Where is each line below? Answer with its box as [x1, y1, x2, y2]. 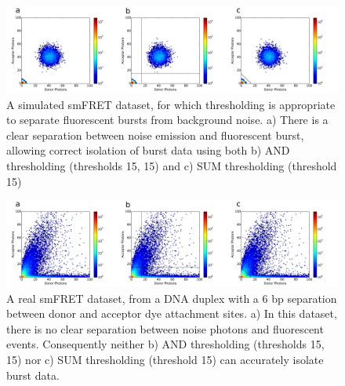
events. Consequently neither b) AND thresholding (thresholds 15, [6, 336, 325, 352]
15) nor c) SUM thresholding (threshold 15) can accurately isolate [6, 351, 324, 368]
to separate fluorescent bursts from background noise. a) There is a [6, 111, 329, 128]
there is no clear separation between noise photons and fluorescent [6, 320, 324, 337]
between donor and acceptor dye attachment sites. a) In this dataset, [6, 305, 337, 322]
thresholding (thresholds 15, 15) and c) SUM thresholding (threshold [6, 157, 337, 173]
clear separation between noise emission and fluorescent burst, [6, 126, 304, 143]
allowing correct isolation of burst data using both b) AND [6, 142, 290, 158]
